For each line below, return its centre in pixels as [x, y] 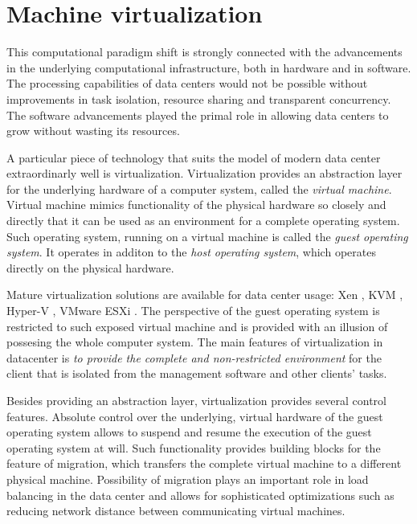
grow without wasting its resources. [93, 131]
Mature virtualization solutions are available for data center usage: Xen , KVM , [205, 295]
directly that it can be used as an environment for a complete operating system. [203, 221]
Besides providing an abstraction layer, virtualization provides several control [196, 400]
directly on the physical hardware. [90, 267]
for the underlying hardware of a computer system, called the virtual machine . [199, 188]
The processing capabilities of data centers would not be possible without [187, 83]
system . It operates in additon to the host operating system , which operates [191, 252]
